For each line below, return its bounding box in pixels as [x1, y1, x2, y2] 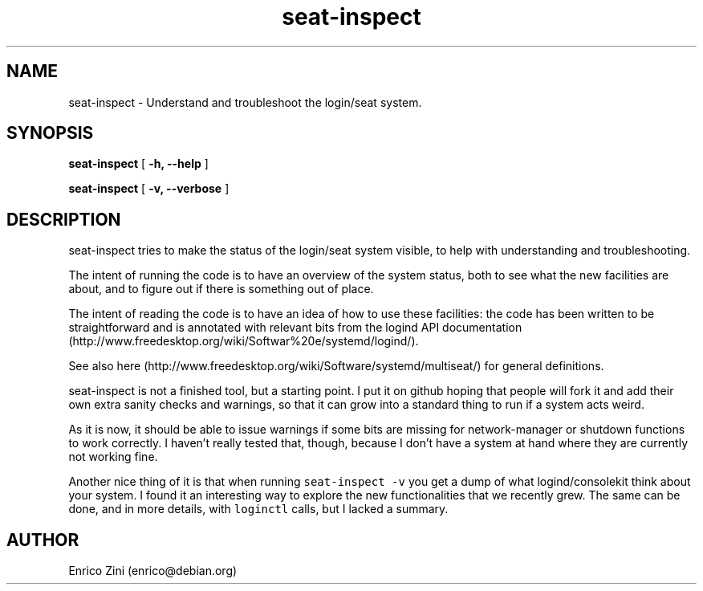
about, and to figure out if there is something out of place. [68, 282, 374, 296]
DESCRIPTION [6, 209, 121, 230]
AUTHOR [6, 529, 79, 550]
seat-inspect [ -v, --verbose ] [68, 181, 230, 196]
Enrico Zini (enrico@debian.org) [68, 564, 238, 578]
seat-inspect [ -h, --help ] [68, 157, 209, 171]
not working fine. [68, 450, 158, 464]
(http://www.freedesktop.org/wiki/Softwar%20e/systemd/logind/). [68, 334, 419, 348]
